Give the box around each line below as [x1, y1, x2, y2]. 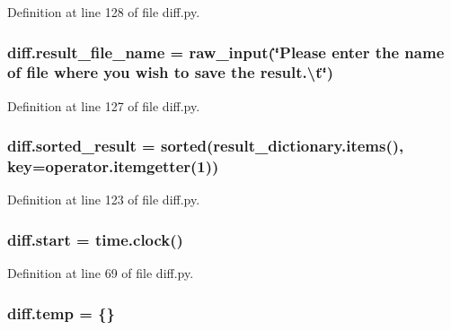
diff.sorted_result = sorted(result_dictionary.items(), [7, 135, 404, 157]
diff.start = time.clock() [7, 228, 183, 250]
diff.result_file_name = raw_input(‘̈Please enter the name [7, 40, 445, 63]
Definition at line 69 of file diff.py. [7, 264, 194, 282]
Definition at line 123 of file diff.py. [7, 190, 200, 209]
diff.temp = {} [7, 301, 115, 324]
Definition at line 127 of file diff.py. [7, 96, 200, 115]
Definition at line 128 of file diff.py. [7, 3, 200, 21]
